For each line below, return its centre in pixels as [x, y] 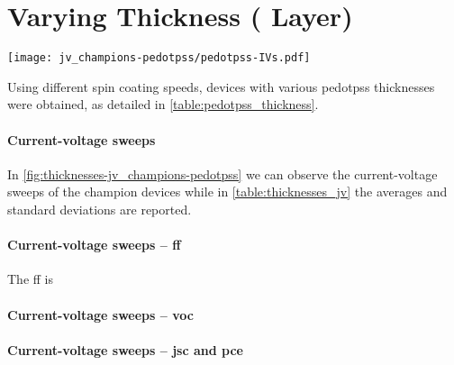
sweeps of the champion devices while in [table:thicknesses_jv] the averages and [227, 192]
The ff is [31, 279]
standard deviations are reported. [100, 209]
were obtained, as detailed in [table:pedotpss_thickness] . [163, 104]
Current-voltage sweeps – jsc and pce [125, 349]
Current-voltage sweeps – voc [100, 314]
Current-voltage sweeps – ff [94, 245]
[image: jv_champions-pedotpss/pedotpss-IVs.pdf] [159, 58]
